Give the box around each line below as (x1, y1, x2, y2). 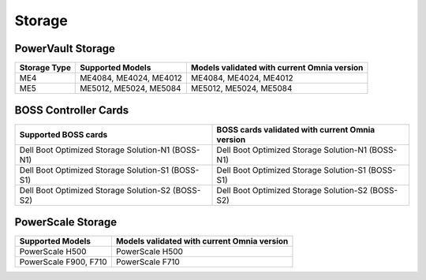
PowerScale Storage (14, 215, 118, 229)
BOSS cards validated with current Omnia (216, 124, 376, 135)
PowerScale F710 (115, 256, 181, 267)
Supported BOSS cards (19, 129, 108, 140)
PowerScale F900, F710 (19, 256, 107, 267)
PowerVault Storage (14, 42, 116, 55)
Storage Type (19, 62, 71, 73)
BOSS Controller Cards (14, 103, 129, 118)
